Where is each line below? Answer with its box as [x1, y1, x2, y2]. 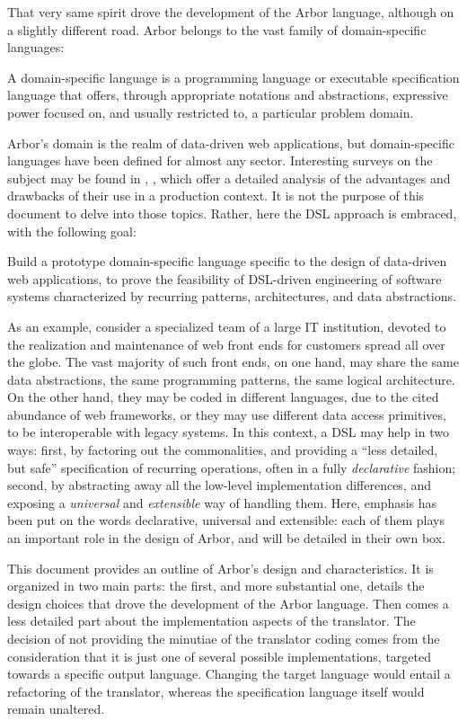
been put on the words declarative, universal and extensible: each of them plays [7, 511, 445, 530]
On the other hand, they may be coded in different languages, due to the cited [7, 387, 439, 406]
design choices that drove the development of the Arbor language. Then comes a [7, 593, 449, 612]
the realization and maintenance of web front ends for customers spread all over [7, 334, 445, 353]
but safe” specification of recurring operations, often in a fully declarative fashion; [7, 458, 456, 476]
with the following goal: [7, 221, 137, 240]
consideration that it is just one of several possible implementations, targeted [7, 646, 431, 665]
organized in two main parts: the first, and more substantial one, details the [7, 576, 425, 595]
